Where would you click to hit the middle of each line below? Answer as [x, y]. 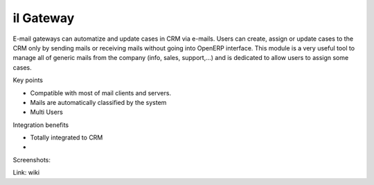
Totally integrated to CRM [66, 137]
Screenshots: [32, 159]
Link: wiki [26, 173]
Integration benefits [41, 125]
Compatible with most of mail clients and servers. [101, 92]
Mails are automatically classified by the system [98, 102]
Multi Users [47, 112]
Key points [28, 80]
